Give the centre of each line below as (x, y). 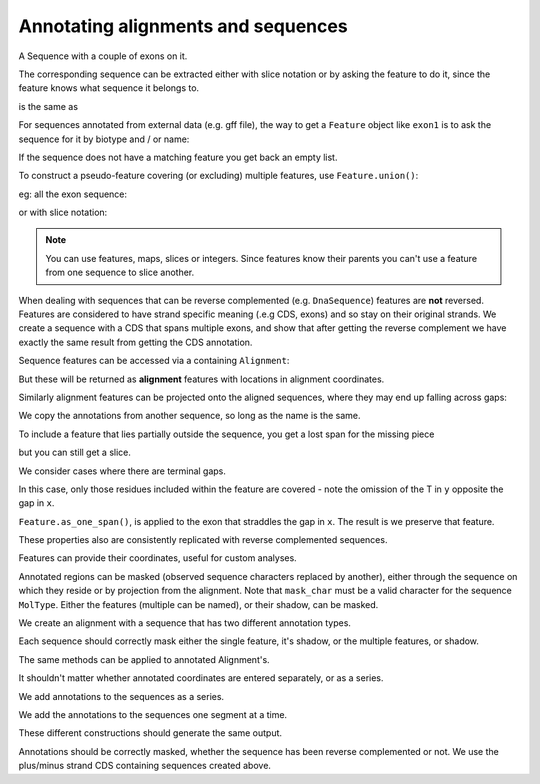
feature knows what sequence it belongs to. (109, 88)
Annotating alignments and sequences (183, 26)
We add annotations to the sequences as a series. (121, 696)
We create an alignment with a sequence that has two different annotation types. (185, 623)
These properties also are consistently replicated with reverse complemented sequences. (203, 540)
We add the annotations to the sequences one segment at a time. (153, 714)
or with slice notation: (63, 212)
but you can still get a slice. (75, 452)
